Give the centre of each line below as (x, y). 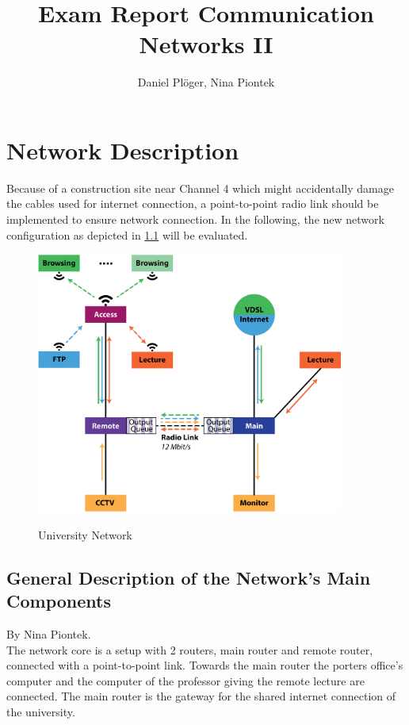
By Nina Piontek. (49, 634)
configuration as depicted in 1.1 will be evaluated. (127, 234)
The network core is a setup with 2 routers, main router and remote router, (190, 649)
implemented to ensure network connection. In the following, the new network (195, 219)
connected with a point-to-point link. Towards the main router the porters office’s (205, 665)
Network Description (123, 150)
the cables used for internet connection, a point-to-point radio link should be (193, 203)
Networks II (206, 44)
